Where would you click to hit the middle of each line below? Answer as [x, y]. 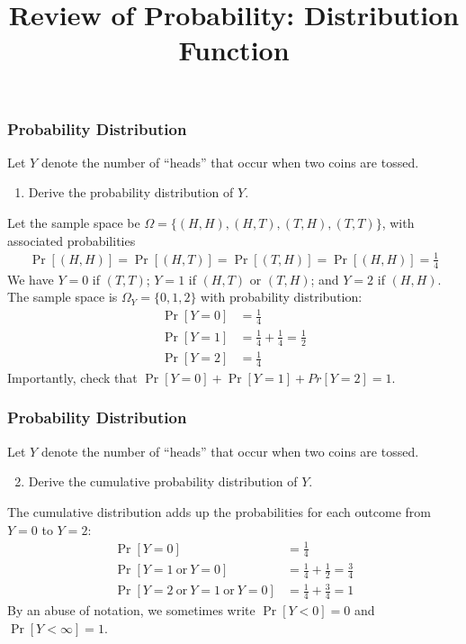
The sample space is [63, 297]
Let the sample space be [74, 223]
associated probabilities [72, 240]
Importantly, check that [72, 377]
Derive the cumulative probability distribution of [163, 481]
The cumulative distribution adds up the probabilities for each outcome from [219, 511]
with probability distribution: [282, 297]
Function [234, 50]
